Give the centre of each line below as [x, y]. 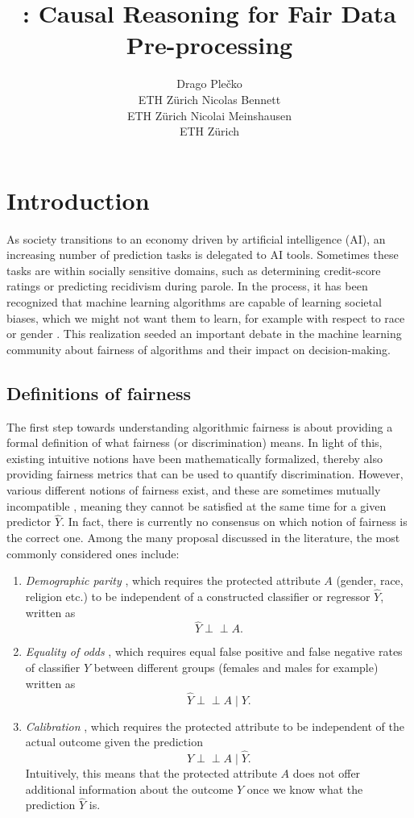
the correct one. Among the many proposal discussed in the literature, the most [203, 537]
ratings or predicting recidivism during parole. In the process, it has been [187, 286]
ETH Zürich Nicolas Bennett [209, 99]
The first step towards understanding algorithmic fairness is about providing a [200, 426]
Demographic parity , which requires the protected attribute [173, 580]
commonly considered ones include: [93, 553]
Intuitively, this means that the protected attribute [151, 772]
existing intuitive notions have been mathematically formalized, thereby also [195, 458]
